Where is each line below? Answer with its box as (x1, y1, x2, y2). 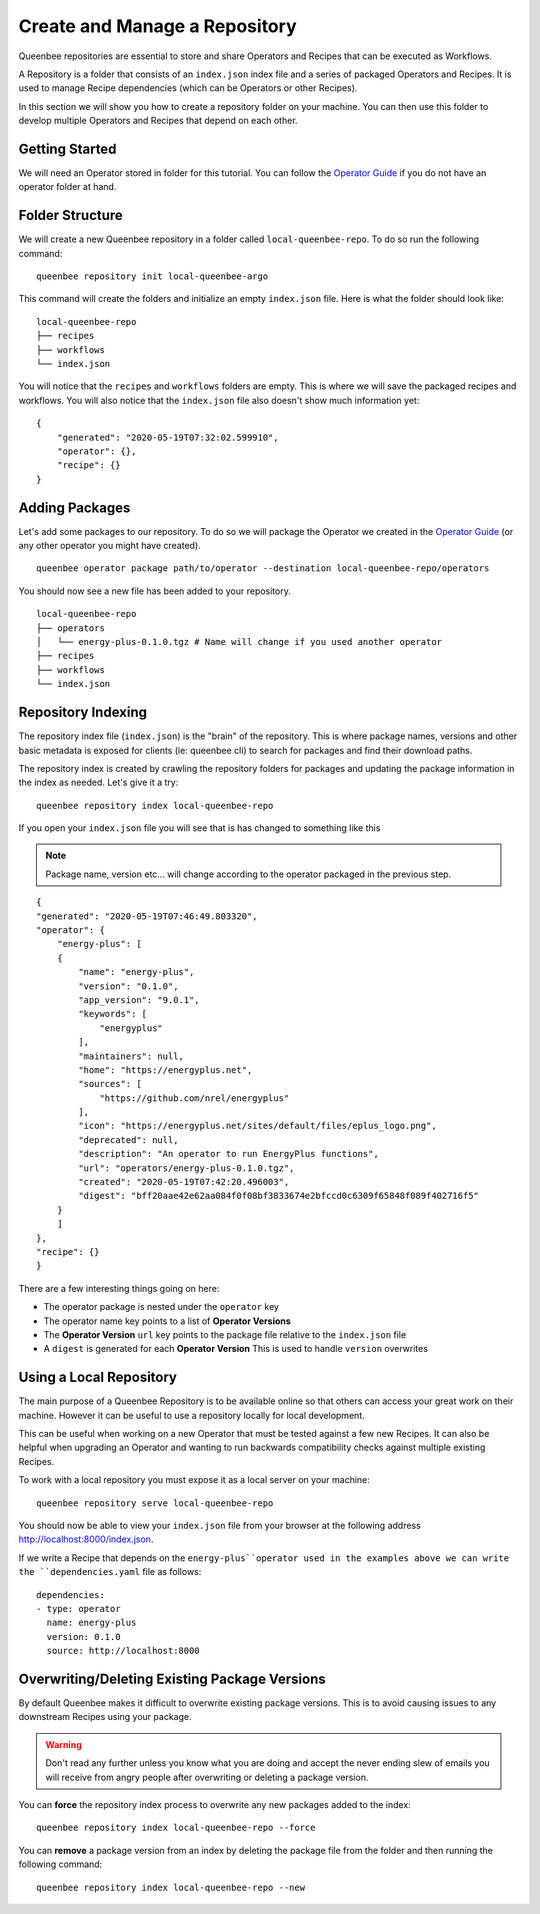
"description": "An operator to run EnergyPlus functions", (78, 1148, 379, 1160)
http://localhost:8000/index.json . (18, 1533, 154, 1545)
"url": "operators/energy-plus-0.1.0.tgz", (78, 1162, 295, 1174)
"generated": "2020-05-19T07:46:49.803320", (36, 910, 259, 922)
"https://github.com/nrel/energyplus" (99, 1092, 290, 1104)
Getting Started (18, 140, 117, 157)
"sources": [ (78, 1078, 142, 1090)
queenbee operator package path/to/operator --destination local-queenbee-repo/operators (36, 563, 490, 574)
